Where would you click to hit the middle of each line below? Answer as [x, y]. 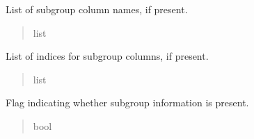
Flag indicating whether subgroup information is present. [127, 103]
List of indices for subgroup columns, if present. [107, 56]
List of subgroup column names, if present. [97, 9]
